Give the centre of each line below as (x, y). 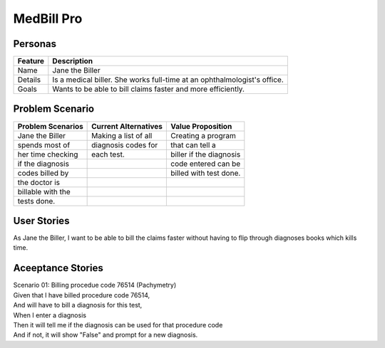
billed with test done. (206, 173)
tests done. (36, 201)
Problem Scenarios (50, 126)
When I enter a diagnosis (50, 315)
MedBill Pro (48, 19)
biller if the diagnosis (206, 154)
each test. (108, 154)
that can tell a (194, 144)
